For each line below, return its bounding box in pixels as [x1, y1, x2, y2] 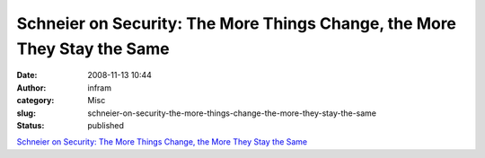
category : [16, 95, 55, 106]
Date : [16, 70, 38, 81]
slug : [16, 108, 36, 118]
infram [87, 82, 112, 93]
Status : [16, 119, 45, 130]
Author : [16, 82, 47, 93]
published [87, 119, 125, 130]
